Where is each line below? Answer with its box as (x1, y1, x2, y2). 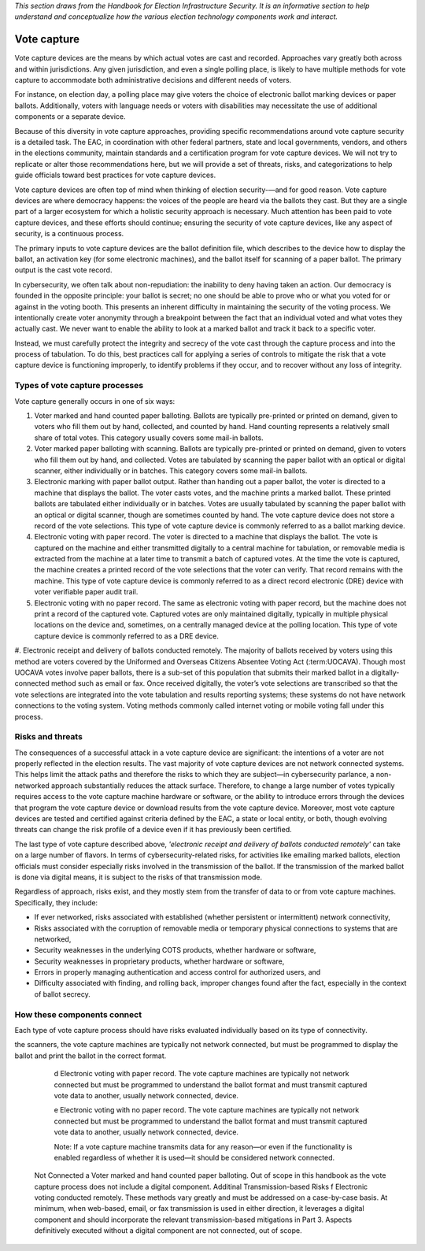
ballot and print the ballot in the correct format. (14, 1051, 167, 1060)
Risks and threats (14, 731, 83, 742)
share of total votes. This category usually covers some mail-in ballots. (34, 433, 264, 442)
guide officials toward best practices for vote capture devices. (14, 170, 216, 180)
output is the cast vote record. (14, 265, 113, 275)
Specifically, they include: (14, 898, 98, 907)
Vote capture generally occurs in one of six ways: (14, 396, 176, 405)
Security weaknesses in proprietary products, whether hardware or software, (34, 957, 285, 966)
